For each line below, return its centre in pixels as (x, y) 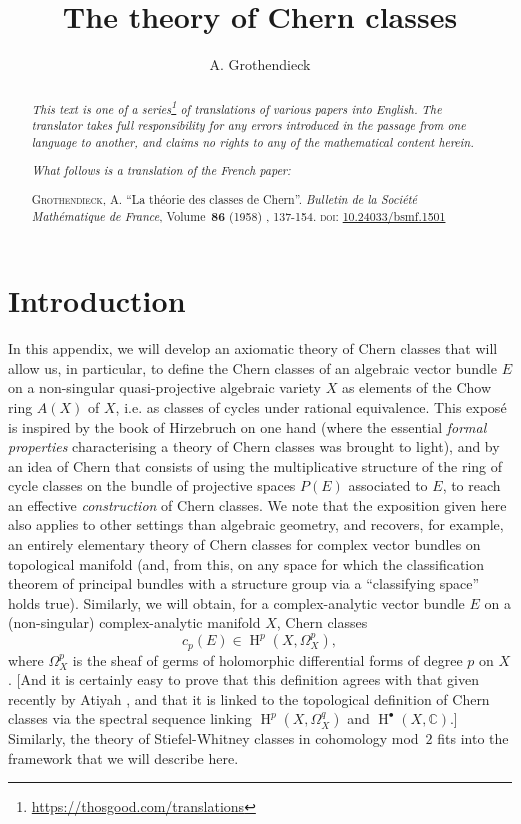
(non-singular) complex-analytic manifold (134, 622)
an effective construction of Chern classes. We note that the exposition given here (257, 504)
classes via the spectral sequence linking (130, 718)
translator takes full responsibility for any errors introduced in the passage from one (248, 125)
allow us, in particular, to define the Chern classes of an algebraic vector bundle (252, 367)
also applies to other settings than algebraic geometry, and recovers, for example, (256, 524)
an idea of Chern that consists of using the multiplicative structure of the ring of (255, 465)
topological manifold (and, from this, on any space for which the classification (246, 563)
